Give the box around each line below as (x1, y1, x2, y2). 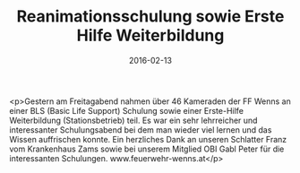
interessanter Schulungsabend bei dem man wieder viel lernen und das (9, 124, 272, 135)
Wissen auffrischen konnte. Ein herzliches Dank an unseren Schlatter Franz (9, 134, 287, 144)
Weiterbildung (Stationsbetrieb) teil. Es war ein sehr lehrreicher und (9, 115, 258, 125)
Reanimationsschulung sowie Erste (16, 6, 285, 27)
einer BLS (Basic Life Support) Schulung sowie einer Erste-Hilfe (9, 105, 244, 116)
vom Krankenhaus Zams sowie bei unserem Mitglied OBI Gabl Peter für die (9, 143, 285, 154)
